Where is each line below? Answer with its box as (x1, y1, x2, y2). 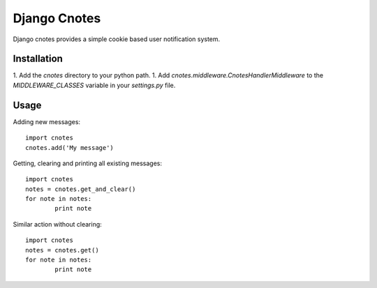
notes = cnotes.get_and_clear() (25, 185, 136, 193)
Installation (13, 53, 63, 65)
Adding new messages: (13, 117, 80, 126)
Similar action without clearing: (13, 220, 103, 228)
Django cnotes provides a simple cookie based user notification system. (13, 35, 221, 43)
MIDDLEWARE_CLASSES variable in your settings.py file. (13, 81, 176, 89)
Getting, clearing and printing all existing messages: (13, 159, 163, 167)
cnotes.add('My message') (25, 144, 114, 151)
